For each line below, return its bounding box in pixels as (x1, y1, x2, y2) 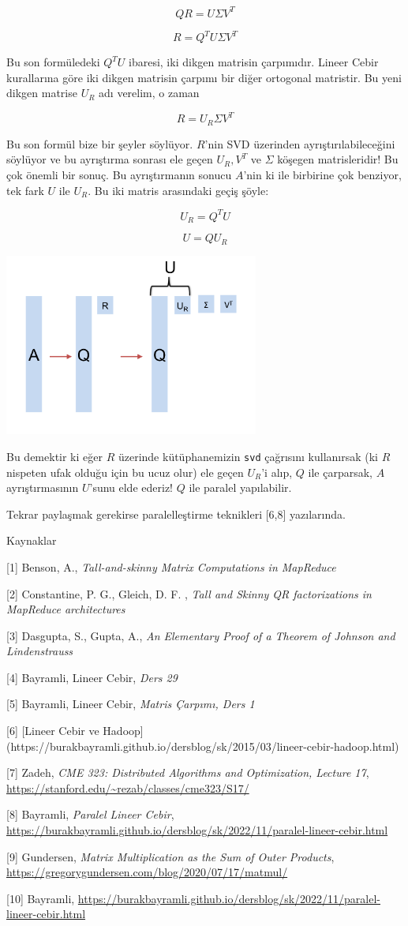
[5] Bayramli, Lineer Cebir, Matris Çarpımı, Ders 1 (6, 695, 255, 712)
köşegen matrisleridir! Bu (277, 151, 399, 167)
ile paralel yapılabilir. (189, 479, 292, 496)
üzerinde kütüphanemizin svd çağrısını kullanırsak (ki (118, 448, 379, 464)
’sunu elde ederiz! (89, 479, 173, 496)
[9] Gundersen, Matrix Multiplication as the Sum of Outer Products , (6, 848, 335, 864)
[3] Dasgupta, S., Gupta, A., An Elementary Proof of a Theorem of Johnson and (6, 627, 395, 643)
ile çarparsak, (308, 463, 372, 480)
